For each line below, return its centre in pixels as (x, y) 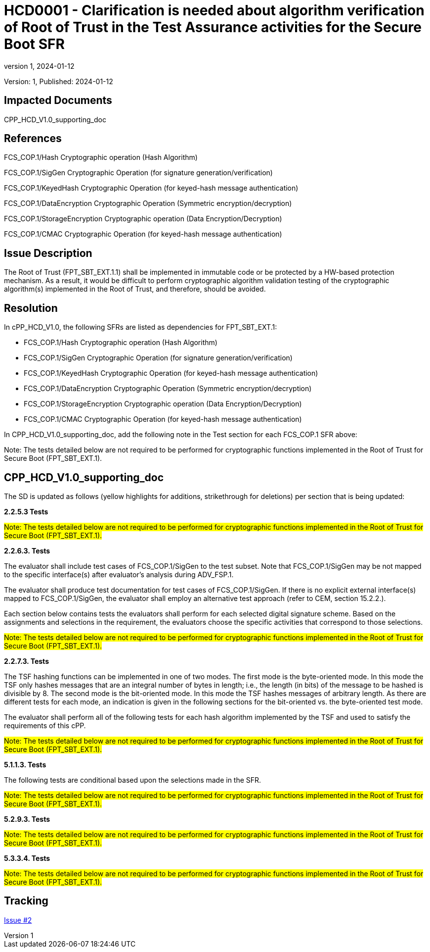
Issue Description (48, 253)
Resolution (31, 308)
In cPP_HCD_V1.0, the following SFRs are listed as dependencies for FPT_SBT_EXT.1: (141, 327)
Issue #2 (18, 920)
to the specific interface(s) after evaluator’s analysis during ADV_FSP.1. (119, 574)
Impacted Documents (58, 100)
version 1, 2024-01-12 (39, 66)
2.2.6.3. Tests (27, 551)
